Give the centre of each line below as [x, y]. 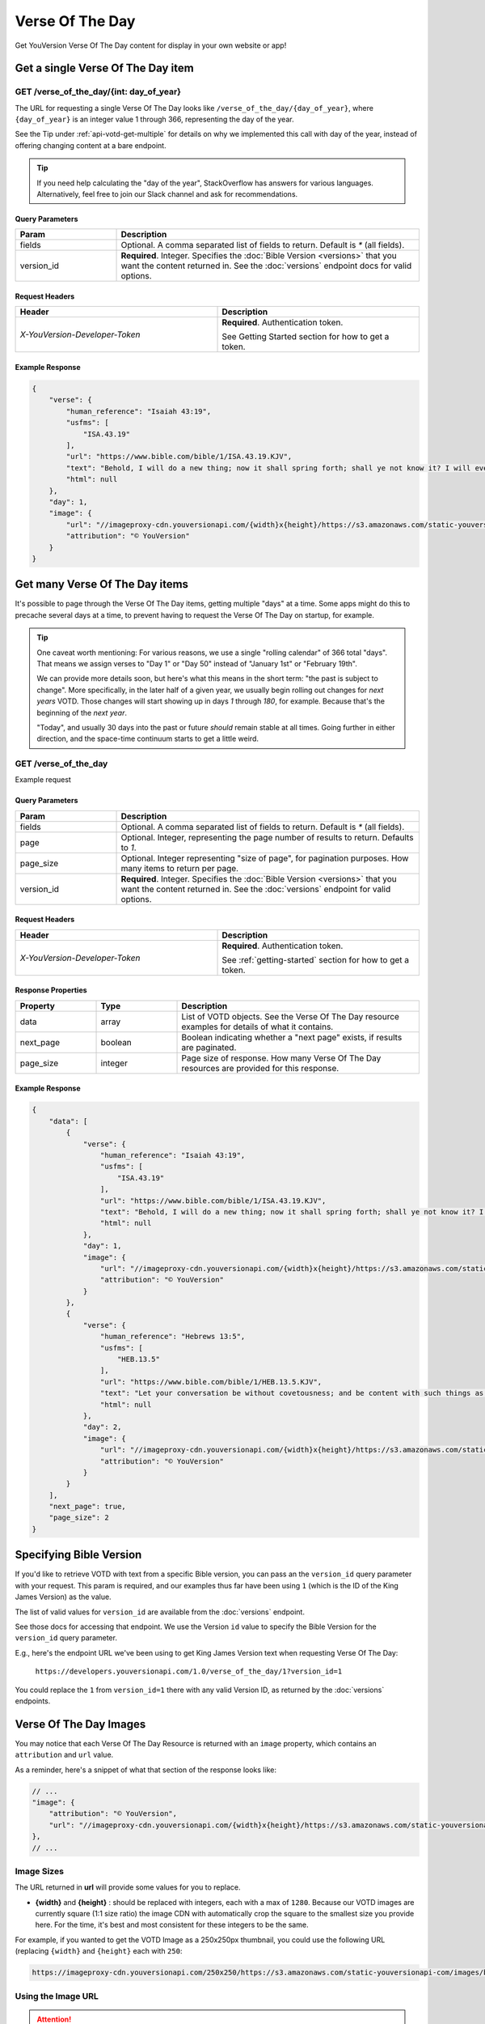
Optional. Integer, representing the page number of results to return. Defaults [267, 837]
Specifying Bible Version [78, 1555]
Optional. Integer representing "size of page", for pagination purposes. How [265, 858]
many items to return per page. [179, 868]
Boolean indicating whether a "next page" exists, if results [292, 1037]
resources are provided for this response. [260, 1068]
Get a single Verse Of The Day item [104, 68]
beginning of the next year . [82, 712]
